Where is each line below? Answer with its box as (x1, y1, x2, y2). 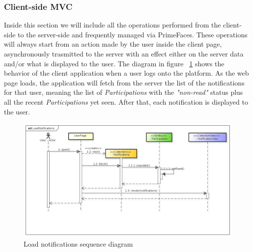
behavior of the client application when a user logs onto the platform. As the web (4, 68, 249, 78)
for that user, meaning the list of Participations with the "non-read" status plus (4, 87, 243, 97)
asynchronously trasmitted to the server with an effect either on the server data (4, 49, 244, 58)
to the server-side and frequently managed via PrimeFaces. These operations (18, 29, 248, 39)
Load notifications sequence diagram (24, 238, 133, 249)
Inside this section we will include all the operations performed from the (4, 20, 221, 30)
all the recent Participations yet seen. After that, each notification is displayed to (4, 96, 248, 107)
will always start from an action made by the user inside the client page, (4, 39, 222, 49)
